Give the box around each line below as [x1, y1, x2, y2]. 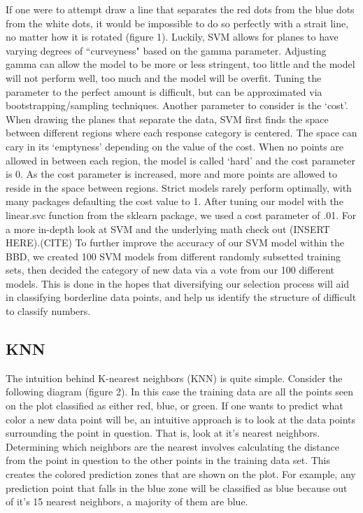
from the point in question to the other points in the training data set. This [6, 453, 331, 468]
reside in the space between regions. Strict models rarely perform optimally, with [6, 180, 352, 195]
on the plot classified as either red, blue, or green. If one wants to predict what [6, 398, 343, 413]
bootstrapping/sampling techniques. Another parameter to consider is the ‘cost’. [6, 98, 348, 113]
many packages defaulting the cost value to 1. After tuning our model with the [6, 194, 343, 209]
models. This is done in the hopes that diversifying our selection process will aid [6, 276, 350, 290]
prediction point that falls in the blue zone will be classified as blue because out [6, 480, 348, 495]
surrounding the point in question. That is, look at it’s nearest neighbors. [6, 426, 320, 440]
